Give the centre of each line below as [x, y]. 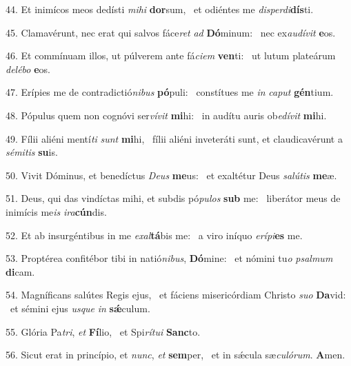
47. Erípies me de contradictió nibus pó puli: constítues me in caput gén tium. [170, 92]
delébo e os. [28, 69]
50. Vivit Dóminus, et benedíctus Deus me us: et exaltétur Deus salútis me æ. [171, 175]
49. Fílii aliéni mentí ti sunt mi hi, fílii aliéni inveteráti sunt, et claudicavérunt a [174, 138]
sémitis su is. [32, 152]
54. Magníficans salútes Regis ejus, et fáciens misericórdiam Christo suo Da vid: [176, 295]
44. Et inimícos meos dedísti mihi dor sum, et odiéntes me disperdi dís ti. [160, 9]
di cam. [20, 271]
